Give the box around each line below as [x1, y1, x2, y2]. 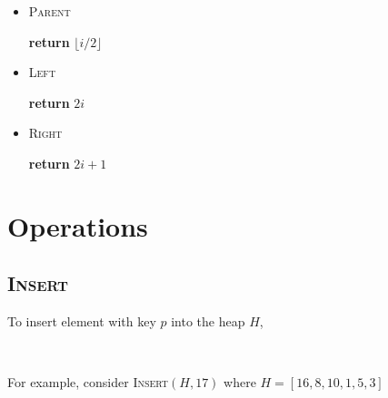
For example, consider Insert [7, 373, 169, 392]
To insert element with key [7, 312, 156, 331]
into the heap [171, 312, 245, 331]
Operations [7, 207, 148, 244]
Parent [28, 2, 71, 20]
